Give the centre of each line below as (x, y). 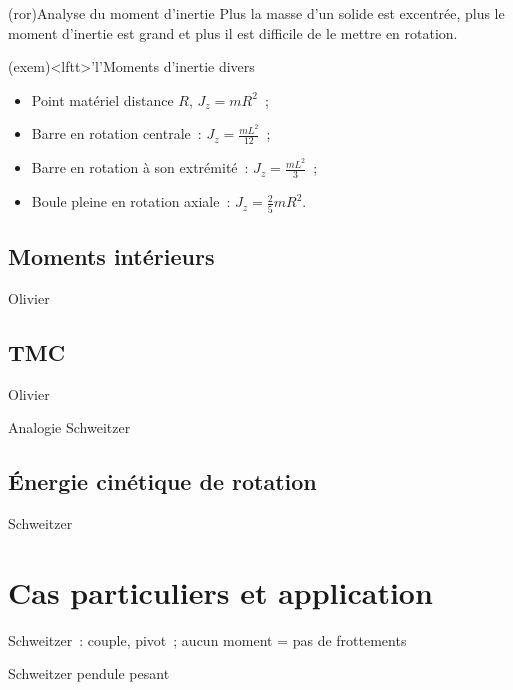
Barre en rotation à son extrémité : (140, 167)
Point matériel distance (102, 99)
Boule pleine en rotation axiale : (131, 201)
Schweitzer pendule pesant (89, 673)
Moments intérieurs (111, 255)
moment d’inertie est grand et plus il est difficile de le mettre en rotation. (233, 32)
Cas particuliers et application (220, 591)
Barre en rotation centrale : (116, 133)
